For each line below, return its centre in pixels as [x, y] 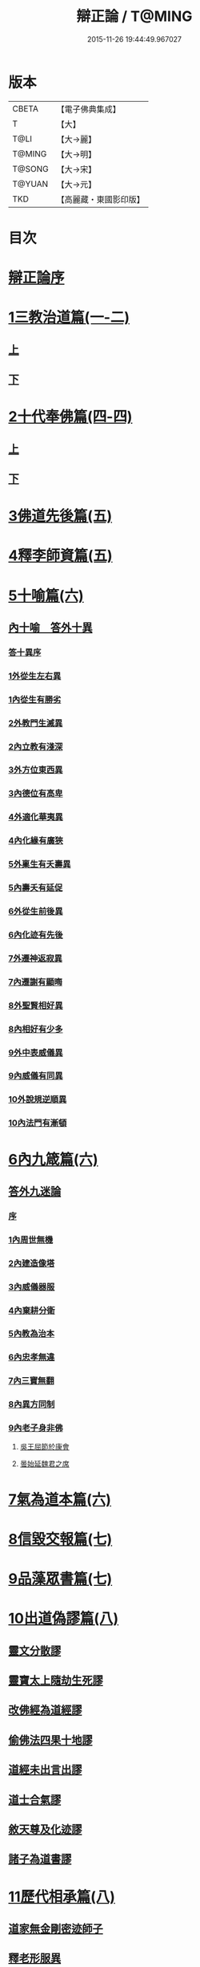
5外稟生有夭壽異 [40, 864]
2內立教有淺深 [36, 746]
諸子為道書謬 [40, 1859]
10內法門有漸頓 [38, 1123]
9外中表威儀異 [36, 1052]
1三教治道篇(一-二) [69, 317]
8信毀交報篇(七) [60, 1539]
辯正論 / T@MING [134, 16]
